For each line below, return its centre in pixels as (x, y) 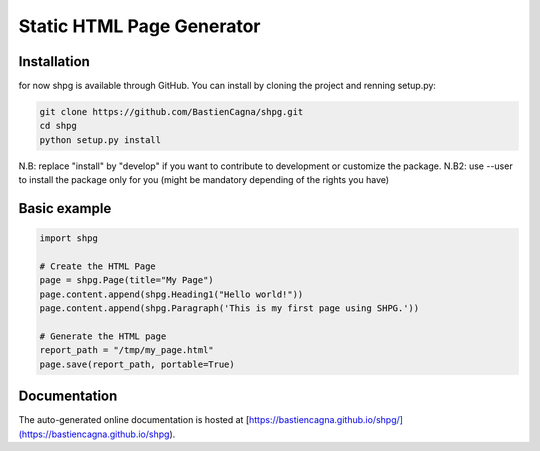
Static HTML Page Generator (139, 26)
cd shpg (58, 126)
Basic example (65, 208)
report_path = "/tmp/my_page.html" (126, 350)
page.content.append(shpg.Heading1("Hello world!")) (171, 294)
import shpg (69, 238)
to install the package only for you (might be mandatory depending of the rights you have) (204, 180)
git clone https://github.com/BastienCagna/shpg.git (171, 112)
